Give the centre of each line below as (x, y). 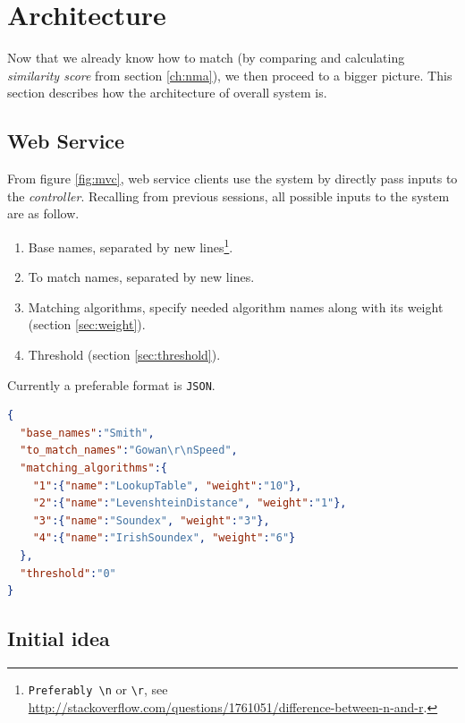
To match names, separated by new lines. (141, 277)
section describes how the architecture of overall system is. (167, 93)
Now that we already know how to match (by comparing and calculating (206, 58)
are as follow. (43, 213)
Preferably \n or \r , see (98, 689)
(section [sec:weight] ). (87, 324)
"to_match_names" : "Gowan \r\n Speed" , (129, 451)
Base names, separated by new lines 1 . (131, 245)
